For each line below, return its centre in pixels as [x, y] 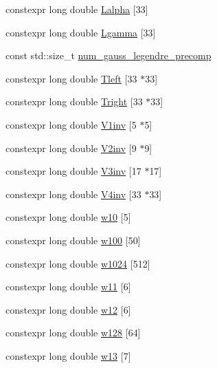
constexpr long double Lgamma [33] [81, 32]
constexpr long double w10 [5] [68, 217]
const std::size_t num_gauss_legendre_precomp [108, 55]
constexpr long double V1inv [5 [71, 124]
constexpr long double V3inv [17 [73, 171]
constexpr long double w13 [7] [68, 355]
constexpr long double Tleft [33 [71, 78]
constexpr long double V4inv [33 [73, 194]
